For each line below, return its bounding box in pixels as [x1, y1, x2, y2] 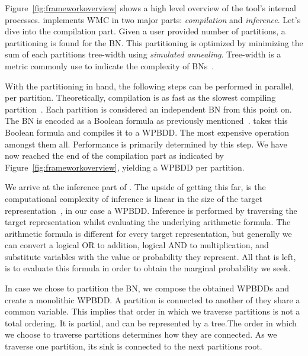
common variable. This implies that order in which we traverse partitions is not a [5, 305, 300, 317]
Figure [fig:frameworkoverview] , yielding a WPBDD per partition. [5, 161, 245, 173]
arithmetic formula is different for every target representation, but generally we [5, 227, 292, 239]
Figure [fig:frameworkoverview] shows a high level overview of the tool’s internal [5, 2, 296, 14]
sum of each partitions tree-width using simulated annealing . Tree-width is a [5, 48, 281, 60]
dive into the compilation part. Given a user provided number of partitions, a [5, 25, 285, 37]
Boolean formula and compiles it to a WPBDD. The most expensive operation [5, 126, 289, 138]
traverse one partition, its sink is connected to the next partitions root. [5, 340, 262, 352]
